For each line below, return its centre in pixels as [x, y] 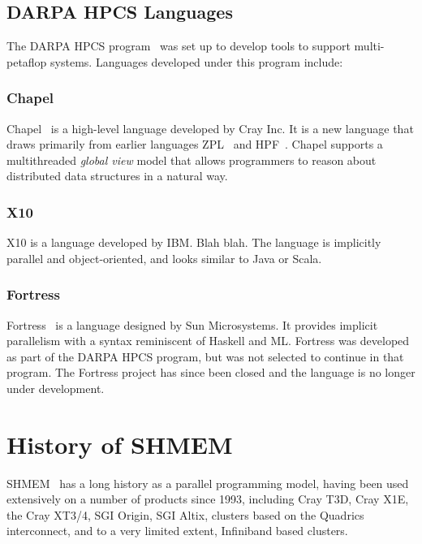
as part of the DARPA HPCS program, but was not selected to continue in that [205, 356]
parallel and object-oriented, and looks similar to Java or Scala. [164, 258]
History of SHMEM [120, 444]
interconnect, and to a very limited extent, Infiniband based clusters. [177, 531]
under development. [56, 388]
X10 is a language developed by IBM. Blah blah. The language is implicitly [194, 242]
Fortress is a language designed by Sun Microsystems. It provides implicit [192, 324]
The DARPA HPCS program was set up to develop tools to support [179, 46]
